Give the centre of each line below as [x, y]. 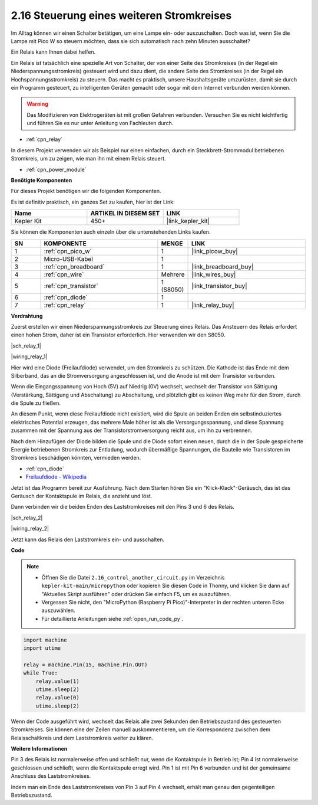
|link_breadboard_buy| [222, 267]
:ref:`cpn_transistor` [71, 286]
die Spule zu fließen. [36, 403]
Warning [37, 104]
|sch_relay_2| [27, 518]
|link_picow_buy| [214, 251]
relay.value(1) [57, 681]
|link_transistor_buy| [219, 286]
